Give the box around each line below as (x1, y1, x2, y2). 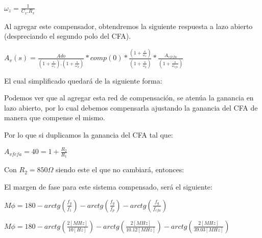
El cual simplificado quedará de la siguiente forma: (4, 75, 162, 86)
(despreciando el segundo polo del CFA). (4, 31, 131, 41)
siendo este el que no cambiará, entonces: (56, 164, 184, 175)
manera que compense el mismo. (4, 112, 105, 123)
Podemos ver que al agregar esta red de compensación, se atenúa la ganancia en (4, 92, 254, 103)
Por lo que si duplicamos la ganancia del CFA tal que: (4, 129, 173, 140)
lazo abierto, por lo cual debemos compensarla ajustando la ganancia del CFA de (4, 102, 258, 113)
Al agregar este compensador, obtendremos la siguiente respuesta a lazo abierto (4, 20, 253, 31)
